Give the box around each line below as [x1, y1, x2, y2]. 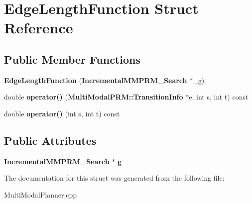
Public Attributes [4, 132, 97, 148]
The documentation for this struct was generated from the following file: [4, 173, 225, 183]
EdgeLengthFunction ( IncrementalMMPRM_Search [4, 75, 187, 85]
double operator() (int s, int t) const [4, 108, 120, 118]
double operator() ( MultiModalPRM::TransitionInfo [4, 92, 183, 102]
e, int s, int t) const [189, 92, 249, 102]
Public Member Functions [4, 51, 140, 67]
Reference [4, 17, 73, 38]
